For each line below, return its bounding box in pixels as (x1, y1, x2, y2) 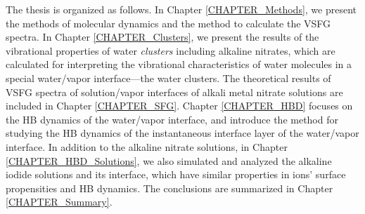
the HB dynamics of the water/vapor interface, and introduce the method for (6, 112, 338, 126)
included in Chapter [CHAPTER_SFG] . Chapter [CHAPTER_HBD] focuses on (6, 98, 353, 113)
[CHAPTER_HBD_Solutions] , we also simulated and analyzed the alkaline (6, 153, 332, 168)
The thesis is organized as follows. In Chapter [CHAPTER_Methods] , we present (6, 2, 357, 16)
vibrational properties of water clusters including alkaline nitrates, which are (6, 43, 335, 58)
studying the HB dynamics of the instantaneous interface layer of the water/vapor (6, 126, 359, 140)
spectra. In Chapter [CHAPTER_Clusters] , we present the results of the (6, 29, 319, 44)
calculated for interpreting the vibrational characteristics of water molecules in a (6, 57, 352, 72)
